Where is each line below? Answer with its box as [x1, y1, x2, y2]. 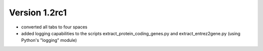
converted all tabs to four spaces [21, 24, 88, 30]
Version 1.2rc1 [9, 7, 67, 18]
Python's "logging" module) [21, 38, 77, 43]
